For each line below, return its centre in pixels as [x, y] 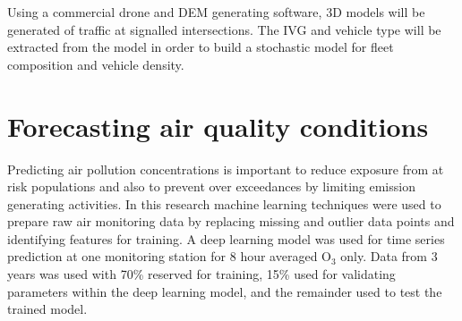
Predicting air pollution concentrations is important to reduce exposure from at [226, 169]
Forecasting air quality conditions [218, 126]
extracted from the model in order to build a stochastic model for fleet [201, 47]
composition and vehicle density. [96, 64]
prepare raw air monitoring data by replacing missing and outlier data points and [231, 221]
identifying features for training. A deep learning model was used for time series [226, 238]
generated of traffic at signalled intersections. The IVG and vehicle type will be [224, 29]
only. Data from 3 [389, 256]
